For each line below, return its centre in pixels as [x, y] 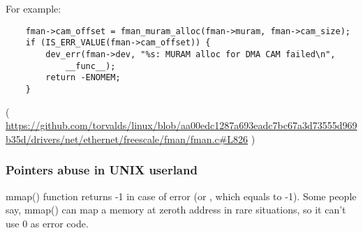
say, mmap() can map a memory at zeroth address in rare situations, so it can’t [176, 210]
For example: [34, 8]
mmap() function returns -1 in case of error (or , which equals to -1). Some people [181, 196]
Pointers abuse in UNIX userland [102, 170]
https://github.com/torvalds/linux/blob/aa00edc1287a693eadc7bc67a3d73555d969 [181, 125]
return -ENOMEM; [83, 78]
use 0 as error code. [47, 223]
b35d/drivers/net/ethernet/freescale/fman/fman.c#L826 [127, 138]
